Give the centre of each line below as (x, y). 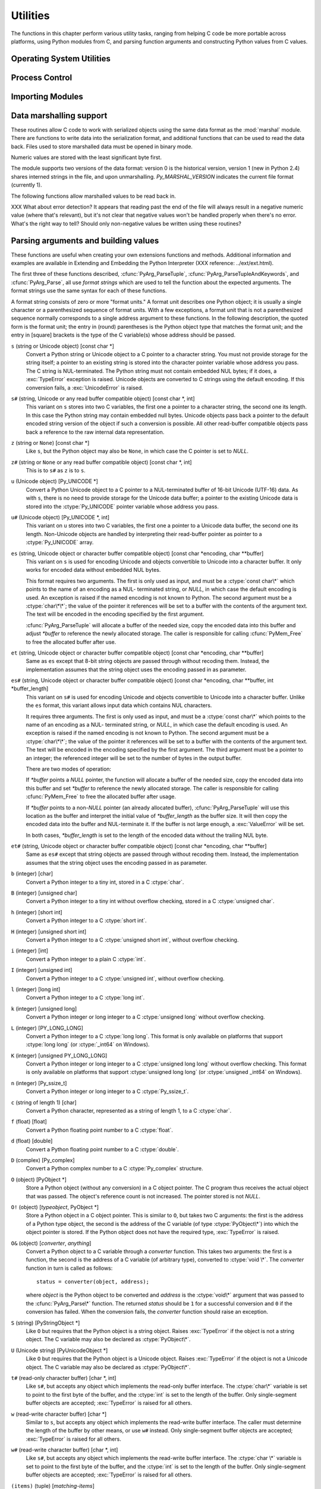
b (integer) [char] (32, 874)
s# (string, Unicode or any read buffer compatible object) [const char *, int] (103, 398)
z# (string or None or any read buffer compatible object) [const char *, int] (102, 462)
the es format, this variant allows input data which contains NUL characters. (119, 705)
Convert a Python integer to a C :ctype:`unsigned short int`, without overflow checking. (132, 940)
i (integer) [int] (30, 951)
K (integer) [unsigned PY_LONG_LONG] (59, 1055)
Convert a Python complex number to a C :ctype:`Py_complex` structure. (114, 1169)
